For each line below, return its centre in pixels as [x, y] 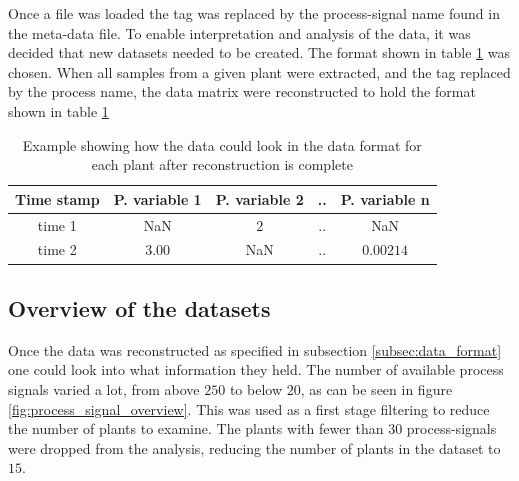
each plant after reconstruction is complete [222, 164]
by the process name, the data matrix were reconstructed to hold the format [242, 91]
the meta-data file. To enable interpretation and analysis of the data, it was [239, 32]
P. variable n [385, 198]
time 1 [57, 224]
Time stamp [57, 198]
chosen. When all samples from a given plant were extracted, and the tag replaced [259, 71]
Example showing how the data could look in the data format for [222, 144]
